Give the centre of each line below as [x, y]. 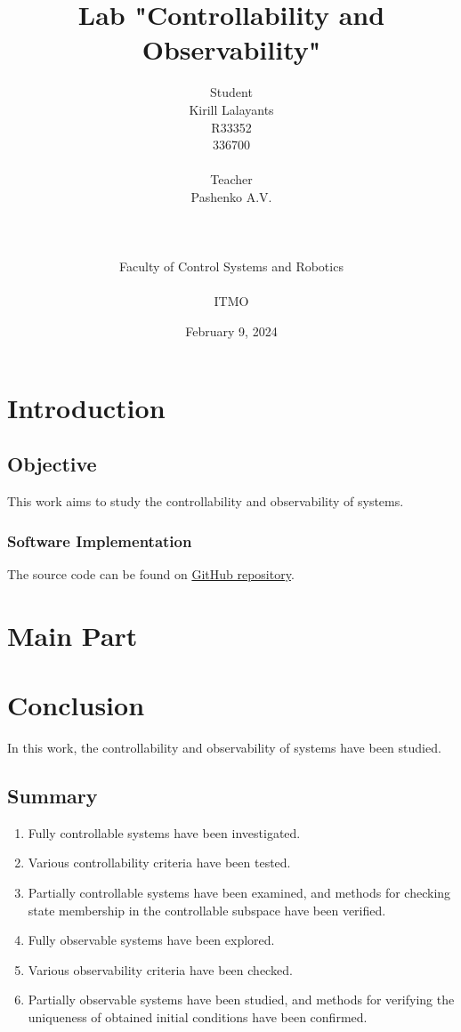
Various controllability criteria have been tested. [159, 863]
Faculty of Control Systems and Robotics [231, 266]
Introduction [86, 407]
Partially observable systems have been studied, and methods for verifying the [241, 1000]
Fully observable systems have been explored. [151, 940]
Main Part [73, 635]
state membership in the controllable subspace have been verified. [207, 910]
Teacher [231, 179]
